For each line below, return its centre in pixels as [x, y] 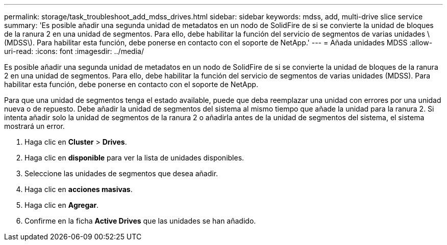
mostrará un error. [34, 126]
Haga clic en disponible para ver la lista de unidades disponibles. [134, 158]
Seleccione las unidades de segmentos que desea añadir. [121, 173]
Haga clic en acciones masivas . [79, 189]
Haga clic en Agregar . [62, 205]
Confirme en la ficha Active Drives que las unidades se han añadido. [140, 221]
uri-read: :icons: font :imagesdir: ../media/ [74, 51]
